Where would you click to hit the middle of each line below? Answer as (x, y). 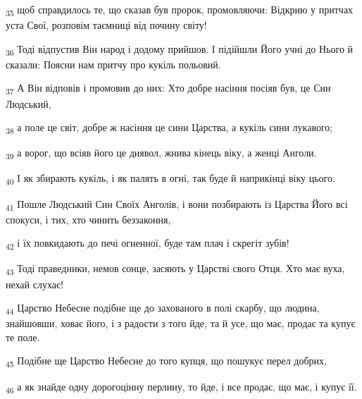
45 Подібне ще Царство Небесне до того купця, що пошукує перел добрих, (166, 362)
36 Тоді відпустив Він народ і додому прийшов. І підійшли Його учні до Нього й (180, 49)
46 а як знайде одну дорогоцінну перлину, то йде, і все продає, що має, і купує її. (181, 387)
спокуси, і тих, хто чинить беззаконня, (88, 219)
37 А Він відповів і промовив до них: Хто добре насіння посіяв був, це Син (168, 89)
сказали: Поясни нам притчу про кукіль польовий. (113, 64)
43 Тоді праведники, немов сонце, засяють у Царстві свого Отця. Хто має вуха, (175, 269)
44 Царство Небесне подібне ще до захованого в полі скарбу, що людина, (163, 308)
